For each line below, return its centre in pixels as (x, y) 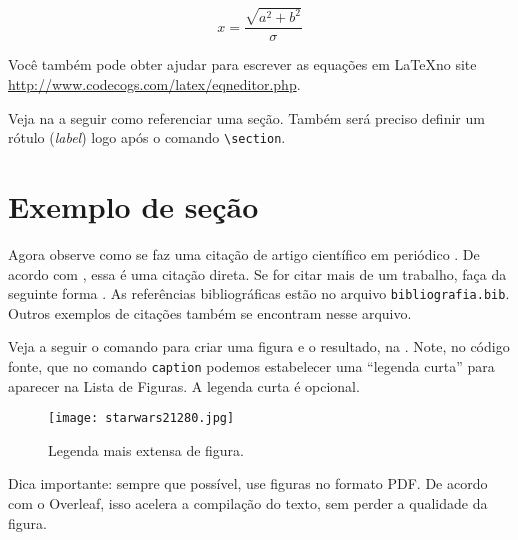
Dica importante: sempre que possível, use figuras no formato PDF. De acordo (248, 483)
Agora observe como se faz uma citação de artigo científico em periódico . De (244, 253)
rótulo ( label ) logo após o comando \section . (147, 137)
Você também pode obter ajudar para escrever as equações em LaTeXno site (242, 64)
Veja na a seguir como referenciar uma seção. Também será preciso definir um (246, 117)
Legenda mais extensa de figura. (146, 449)
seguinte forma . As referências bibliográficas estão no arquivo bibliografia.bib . (259, 293)
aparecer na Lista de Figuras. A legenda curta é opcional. (184, 385)
